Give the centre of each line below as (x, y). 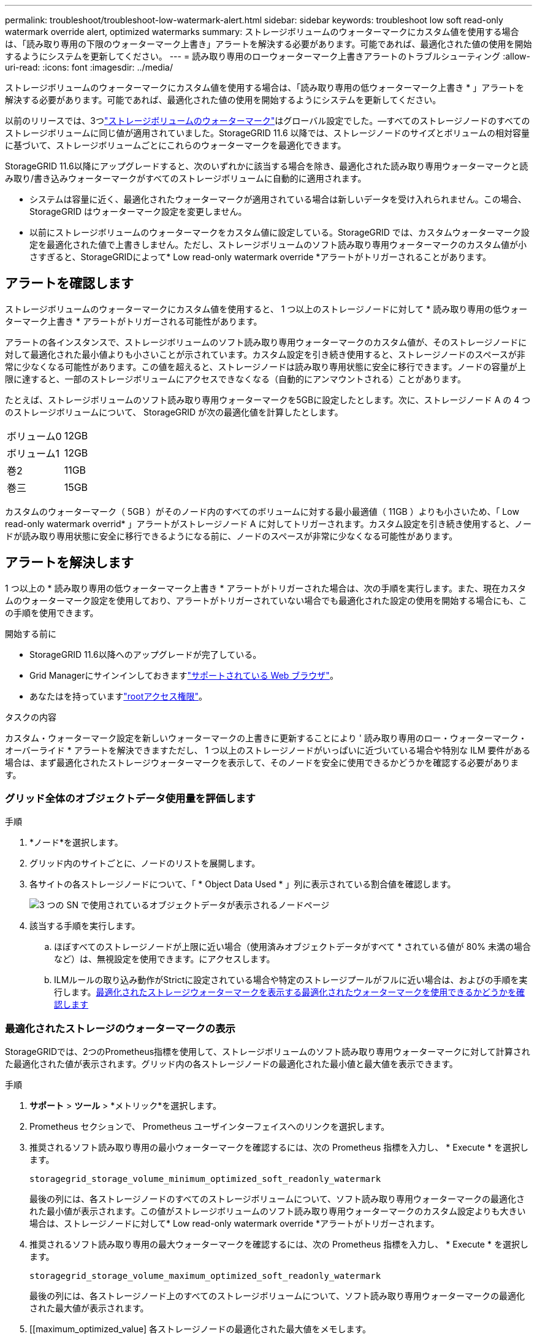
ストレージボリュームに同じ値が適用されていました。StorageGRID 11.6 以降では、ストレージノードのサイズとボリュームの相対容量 (268, 133)
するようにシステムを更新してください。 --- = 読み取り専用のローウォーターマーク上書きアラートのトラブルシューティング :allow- (268, 56)
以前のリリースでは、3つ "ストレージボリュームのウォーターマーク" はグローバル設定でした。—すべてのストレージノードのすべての (268, 121)
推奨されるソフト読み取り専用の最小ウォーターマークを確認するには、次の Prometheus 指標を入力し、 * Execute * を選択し (279, 1148)
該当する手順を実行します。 (85, 926)
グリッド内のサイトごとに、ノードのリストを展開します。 (145, 863)
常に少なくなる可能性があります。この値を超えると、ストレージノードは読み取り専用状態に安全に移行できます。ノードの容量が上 (265, 366)
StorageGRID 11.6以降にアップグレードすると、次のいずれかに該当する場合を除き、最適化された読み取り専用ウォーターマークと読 (267, 166)
